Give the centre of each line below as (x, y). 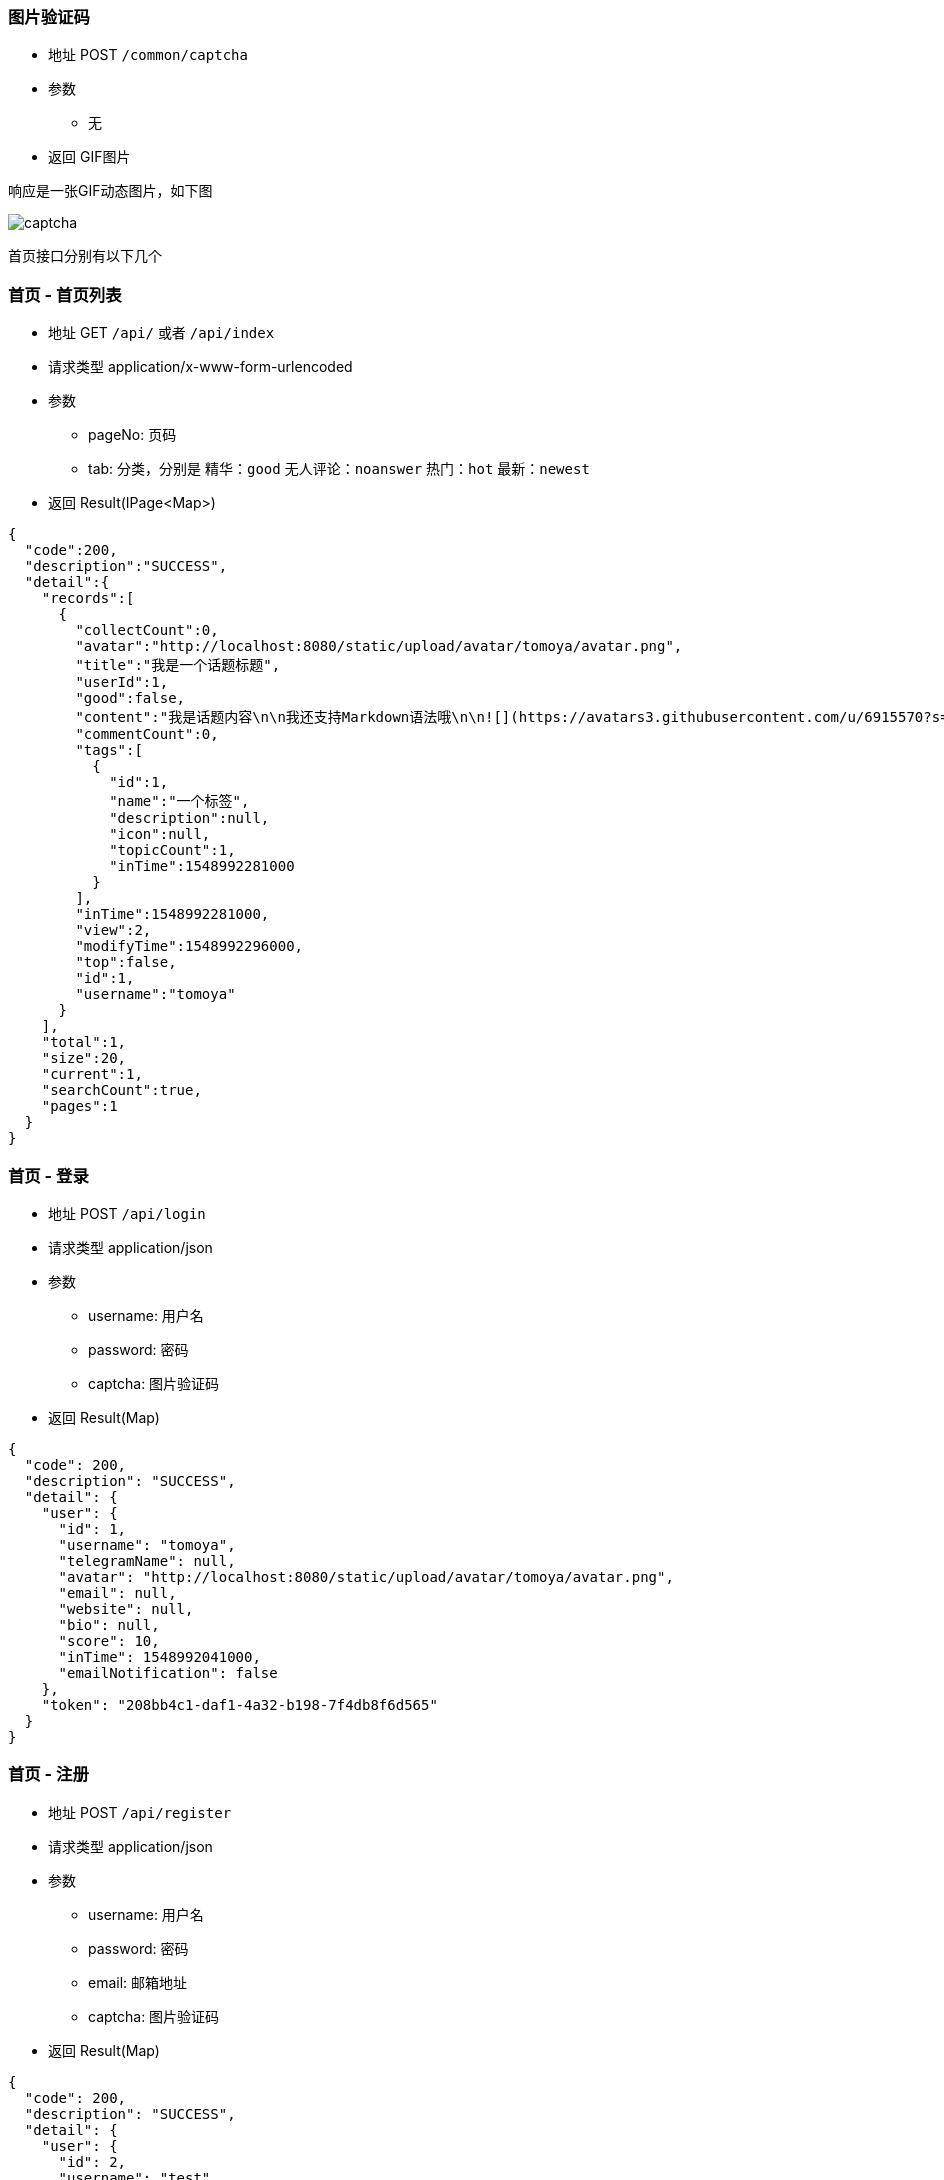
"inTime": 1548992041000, (159, 1656)
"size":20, (84, 1058)
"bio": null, (109, 1624)
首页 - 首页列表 (65, 294)
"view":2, (113, 930)
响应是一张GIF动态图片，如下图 (110, 191)
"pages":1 (79, 1106)
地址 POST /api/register (140, 1812)
